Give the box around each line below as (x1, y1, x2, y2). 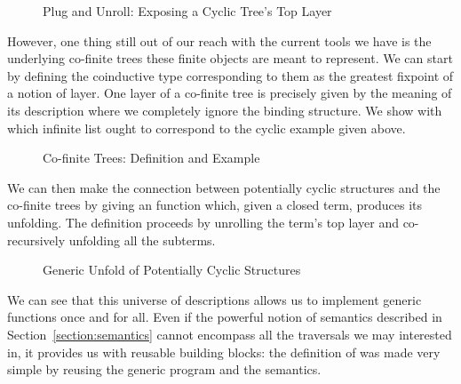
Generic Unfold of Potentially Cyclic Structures (43, 260, 301, 279)
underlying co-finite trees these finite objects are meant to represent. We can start (7, 49, 453, 68)
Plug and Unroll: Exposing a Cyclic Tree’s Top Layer (43, 2, 332, 20)
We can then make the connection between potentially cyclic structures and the (7, 178, 441, 196)
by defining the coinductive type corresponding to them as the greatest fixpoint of (7, 66, 454, 84)
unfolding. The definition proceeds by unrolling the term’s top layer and (7, 212, 399, 231)
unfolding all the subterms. (68, 230, 216, 249)
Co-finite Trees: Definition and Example (43, 148, 260, 167)
